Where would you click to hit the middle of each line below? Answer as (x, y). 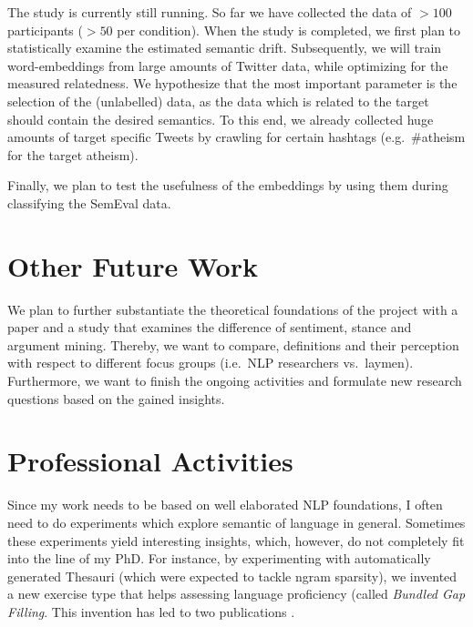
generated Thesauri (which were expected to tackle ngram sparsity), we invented (232, 576)
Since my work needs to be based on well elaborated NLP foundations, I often (225, 505)
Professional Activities (150, 461)
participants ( (45, 30)
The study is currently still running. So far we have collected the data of (210, 12)
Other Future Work (133, 265)
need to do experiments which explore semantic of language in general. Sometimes (236, 522)
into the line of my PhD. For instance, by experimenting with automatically (219, 558)
